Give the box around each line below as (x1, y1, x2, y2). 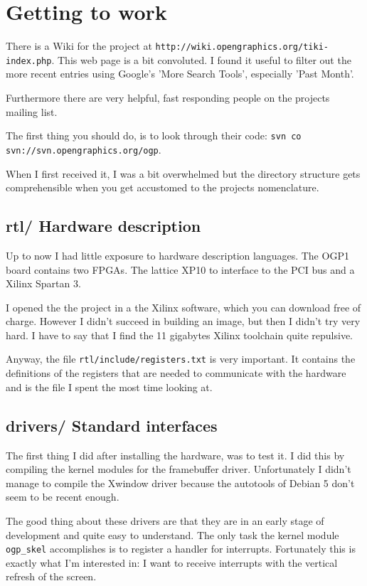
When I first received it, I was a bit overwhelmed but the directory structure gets (6, 166, 361, 181)
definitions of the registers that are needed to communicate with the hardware (6, 366, 346, 380)
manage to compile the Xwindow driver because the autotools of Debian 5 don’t (6, 475, 355, 490)
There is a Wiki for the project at (6, 38, 152, 53)
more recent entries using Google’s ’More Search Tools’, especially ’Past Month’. (6, 66, 354, 81)
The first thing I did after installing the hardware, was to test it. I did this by (6, 447, 345, 462)
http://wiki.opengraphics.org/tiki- (155, 42, 329, 53)
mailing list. (6, 104, 58, 119)
